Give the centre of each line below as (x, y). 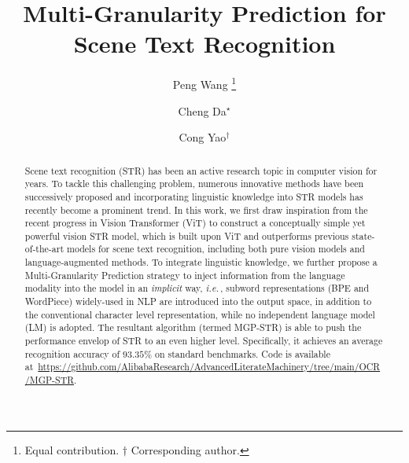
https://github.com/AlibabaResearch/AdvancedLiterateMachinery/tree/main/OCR (209, 367)
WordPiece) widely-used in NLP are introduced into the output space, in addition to (198, 301)
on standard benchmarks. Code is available (243, 353)
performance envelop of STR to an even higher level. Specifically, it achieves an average (204, 341)
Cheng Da (202, 110)
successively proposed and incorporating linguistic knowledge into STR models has (194, 196)
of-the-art (44, 249)
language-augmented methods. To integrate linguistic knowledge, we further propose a (201, 262)
